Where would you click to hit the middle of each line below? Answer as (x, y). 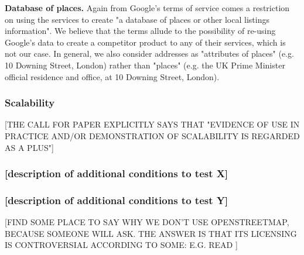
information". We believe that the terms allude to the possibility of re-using (140, 31)
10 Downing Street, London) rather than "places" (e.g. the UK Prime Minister (145, 65)
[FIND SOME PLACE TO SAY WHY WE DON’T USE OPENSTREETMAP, (147, 222)
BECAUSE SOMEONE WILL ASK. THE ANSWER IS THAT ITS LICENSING (151, 233)
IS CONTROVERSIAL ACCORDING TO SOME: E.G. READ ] (121, 245)
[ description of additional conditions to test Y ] (117, 200)
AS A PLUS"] (29, 147)
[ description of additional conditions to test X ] (117, 173)
